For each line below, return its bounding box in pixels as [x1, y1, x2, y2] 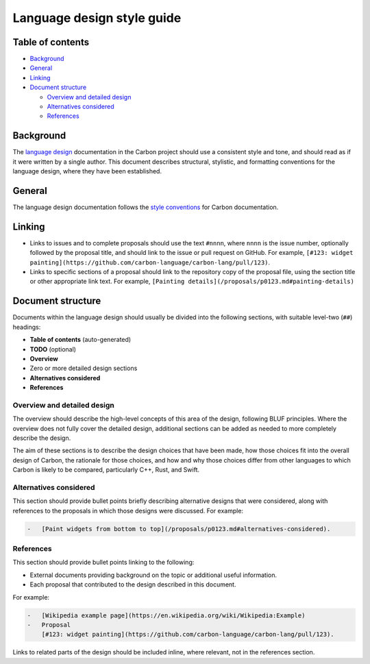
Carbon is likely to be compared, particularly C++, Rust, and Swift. [12, 466, 200, 474]
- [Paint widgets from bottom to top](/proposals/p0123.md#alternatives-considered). [27, 525, 331, 532]
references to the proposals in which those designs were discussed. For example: [12, 506, 243, 515]
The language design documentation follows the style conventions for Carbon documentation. [12, 203, 279, 211]
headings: [12, 323, 41, 331]
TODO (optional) [29, 345, 77, 353]
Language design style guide [12, 10, 182, 25]
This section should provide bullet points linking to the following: [12, 558, 195, 567]
